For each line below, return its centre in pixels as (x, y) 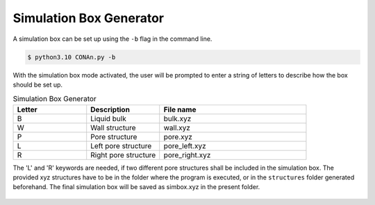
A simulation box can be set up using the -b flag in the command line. (112, 39)
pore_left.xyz (185, 145)
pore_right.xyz (187, 154)
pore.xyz (178, 136)
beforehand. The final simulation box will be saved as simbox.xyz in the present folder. (136, 187)
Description (110, 109)
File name (180, 109)
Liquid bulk (108, 118)
